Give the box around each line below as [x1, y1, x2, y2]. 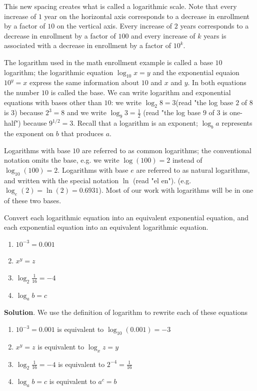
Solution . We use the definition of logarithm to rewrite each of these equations [4, 307, 248, 317]
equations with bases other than [4, 97, 102, 107]
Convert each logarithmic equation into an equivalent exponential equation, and [4, 212, 248, 222]
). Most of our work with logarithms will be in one [98, 185, 253, 195]
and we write [66, 107, 106, 118]
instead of [172, 155, 202, 165]
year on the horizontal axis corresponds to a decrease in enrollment [44, 11, 250, 21]
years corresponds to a [180, 21, 249, 31]
